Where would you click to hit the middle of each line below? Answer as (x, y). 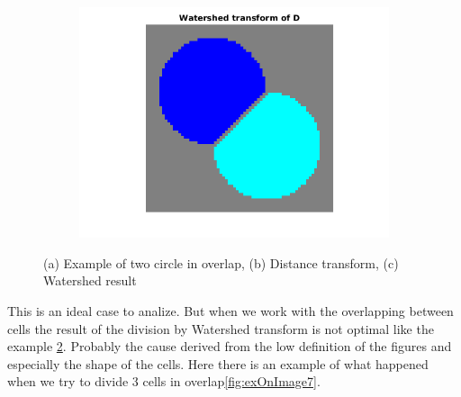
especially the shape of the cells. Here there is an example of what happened (218, 363)
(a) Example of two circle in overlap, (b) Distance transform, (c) (221, 262)
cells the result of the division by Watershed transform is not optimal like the (221, 328)
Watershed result (90, 280)
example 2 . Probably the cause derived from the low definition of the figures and (230, 346)
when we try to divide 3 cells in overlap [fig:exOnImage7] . (164, 381)
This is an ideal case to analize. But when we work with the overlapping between (230, 310)
